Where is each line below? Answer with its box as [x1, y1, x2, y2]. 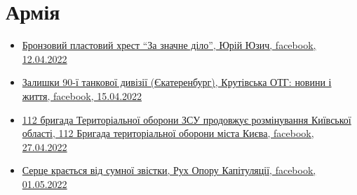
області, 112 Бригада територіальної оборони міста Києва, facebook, [22, 126, 314, 140]
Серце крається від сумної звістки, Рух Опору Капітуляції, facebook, [22, 163, 316, 178]
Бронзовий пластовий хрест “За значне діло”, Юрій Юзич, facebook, [22, 38, 316, 52]
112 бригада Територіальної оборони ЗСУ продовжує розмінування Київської [22, 112, 351, 127]
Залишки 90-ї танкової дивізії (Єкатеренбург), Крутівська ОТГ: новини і [22, 75, 332, 89]
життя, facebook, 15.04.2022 [22, 88, 142, 103]
